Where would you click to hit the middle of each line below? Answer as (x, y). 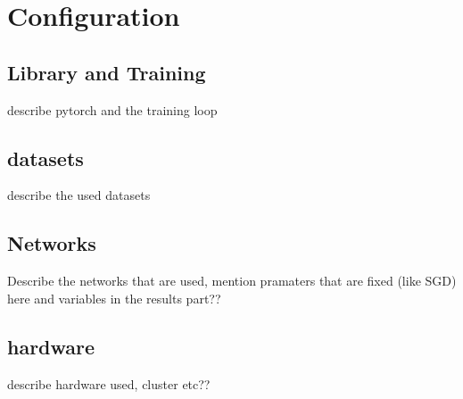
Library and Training (107, 72)
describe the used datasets (79, 195)
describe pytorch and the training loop (112, 109)
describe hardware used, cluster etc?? (109, 383)
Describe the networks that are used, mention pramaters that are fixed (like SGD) (232, 281)
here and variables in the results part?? (114, 298)
